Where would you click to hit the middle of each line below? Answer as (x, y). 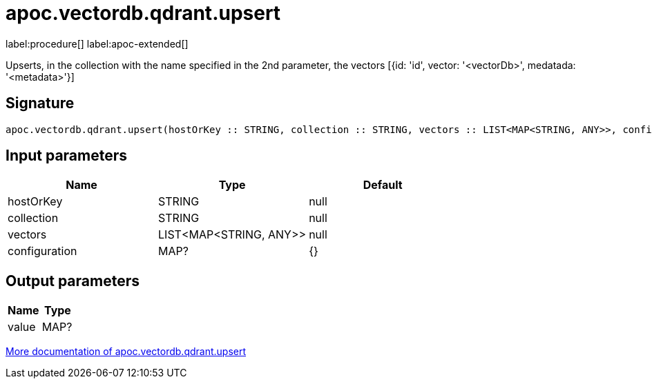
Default (383, 185)
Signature (40, 103)
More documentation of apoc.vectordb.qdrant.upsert (126, 352)
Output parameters (73, 281)
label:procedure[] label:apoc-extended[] (97, 43)
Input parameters (67, 156)
